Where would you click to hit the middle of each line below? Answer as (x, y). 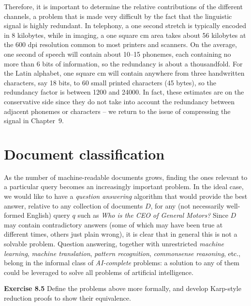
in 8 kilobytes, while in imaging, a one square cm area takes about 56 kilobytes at (125, 35)
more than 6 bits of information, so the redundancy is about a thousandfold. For (123, 63)
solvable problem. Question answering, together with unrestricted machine (114, 243)
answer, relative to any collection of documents (74, 205)
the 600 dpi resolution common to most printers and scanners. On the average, (121, 44)
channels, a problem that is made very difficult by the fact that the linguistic (118, 16)
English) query (48, 215)
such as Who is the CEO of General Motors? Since (153, 215)
